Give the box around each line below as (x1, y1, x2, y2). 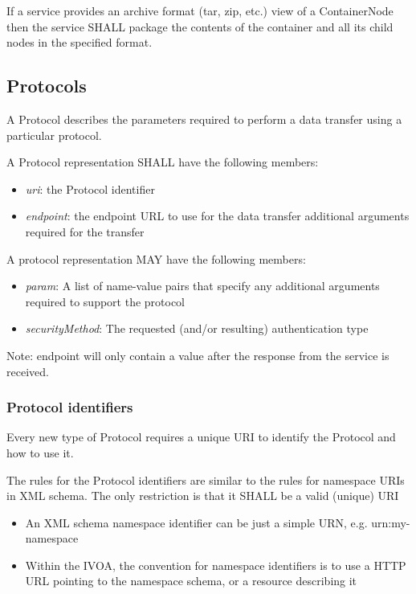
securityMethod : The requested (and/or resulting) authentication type (25, 320, 369, 337)
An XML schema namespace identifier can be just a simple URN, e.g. (25, 514, 368, 531)
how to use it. (6, 444, 74, 461)
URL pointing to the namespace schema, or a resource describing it (25, 572, 357, 589)
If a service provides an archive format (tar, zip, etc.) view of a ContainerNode (6, 2, 394, 18)
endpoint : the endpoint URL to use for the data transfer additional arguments (25, 207, 410, 224)
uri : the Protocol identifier (25, 180, 155, 197)
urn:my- (371, 514, 410, 531)
